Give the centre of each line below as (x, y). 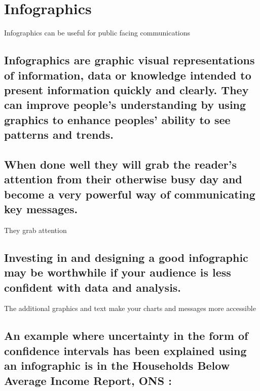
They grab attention (35, 230)
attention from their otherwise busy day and (123, 179)
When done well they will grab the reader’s (121, 164)
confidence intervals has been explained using (125, 350)
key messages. (41, 209)
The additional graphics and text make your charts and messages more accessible (130, 308)
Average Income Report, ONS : (88, 380)
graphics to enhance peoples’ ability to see (117, 119)
